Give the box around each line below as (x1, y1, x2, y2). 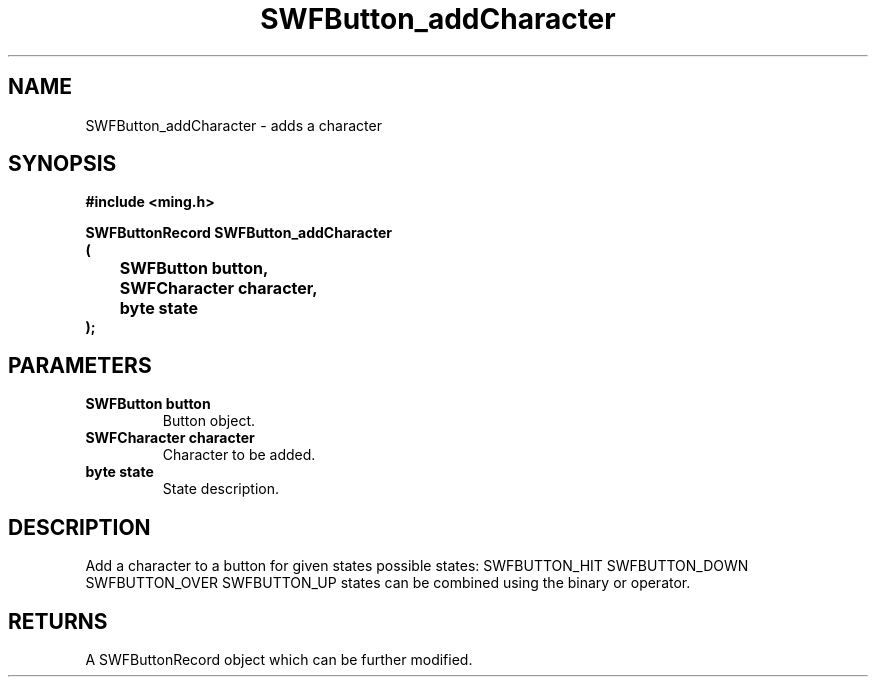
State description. (162, 480, 279, 498)
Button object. (162, 412, 255, 430)
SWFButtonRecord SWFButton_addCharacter (85, 224, 392, 242)
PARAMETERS (8, 352, 152, 378)
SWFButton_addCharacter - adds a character (85, 116, 382, 134)
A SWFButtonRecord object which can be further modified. (85, 650, 473, 668)
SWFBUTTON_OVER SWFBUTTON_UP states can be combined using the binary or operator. (85, 574, 691, 592)
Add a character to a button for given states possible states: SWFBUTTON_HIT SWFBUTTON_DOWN (85, 557, 749, 575)
